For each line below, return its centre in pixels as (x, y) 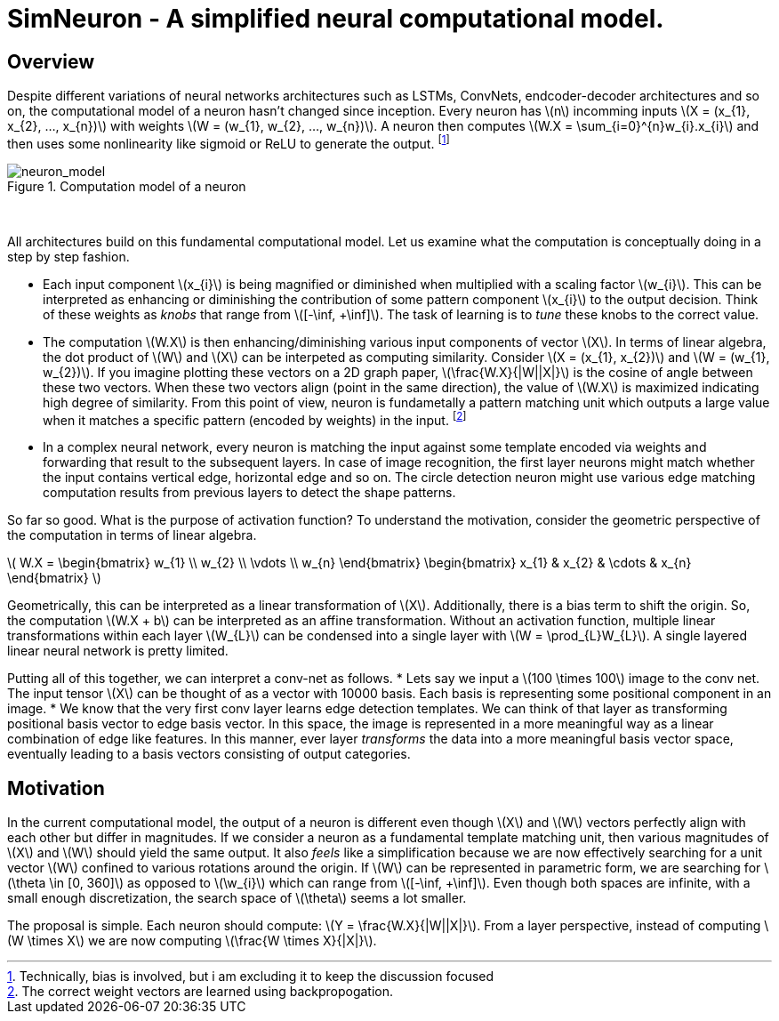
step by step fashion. (68, 256)
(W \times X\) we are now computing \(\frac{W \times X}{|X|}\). (192, 941)
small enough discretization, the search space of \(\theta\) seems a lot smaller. (237, 898)
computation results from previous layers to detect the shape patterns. (249, 493)
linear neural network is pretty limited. (118, 651)
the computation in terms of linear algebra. (132, 535)
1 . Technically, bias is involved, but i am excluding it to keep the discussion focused (251, 977)
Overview (51, 61)
